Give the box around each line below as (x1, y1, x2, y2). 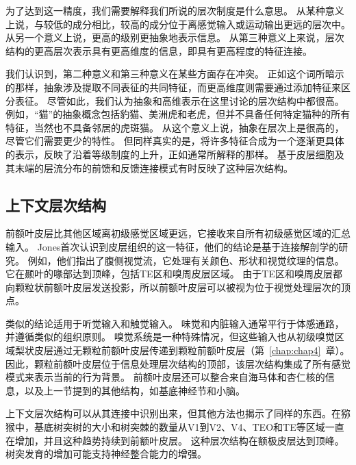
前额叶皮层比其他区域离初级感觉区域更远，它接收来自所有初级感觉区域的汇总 (5, 226, 351, 240)
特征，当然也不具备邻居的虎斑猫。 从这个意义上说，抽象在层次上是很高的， (5, 120, 344, 134)
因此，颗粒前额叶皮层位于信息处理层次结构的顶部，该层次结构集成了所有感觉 (5, 356, 351, 370)
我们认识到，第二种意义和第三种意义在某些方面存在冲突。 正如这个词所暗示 (5, 66, 344, 81)
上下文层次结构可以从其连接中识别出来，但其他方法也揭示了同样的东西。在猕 (5, 406, 351, 420)
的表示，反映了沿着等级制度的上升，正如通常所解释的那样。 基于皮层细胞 (5, 147, 335, 161)
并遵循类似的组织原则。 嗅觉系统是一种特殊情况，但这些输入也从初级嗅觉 (5, 329, 335, 344)
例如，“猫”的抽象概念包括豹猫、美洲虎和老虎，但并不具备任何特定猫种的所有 (5, 107, 351, 121)
